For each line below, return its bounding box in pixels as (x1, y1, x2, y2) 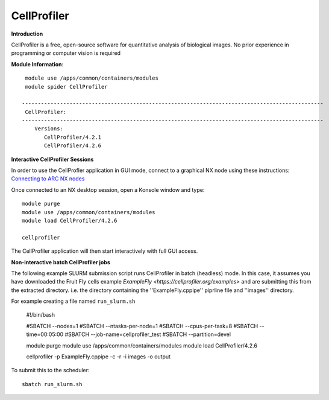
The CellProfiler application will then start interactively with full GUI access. (11, 247, 198, 255)
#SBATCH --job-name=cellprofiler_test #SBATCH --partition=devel (64, 331, 231, 338)
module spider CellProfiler (25, 83, 108, 90)
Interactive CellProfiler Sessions (11, 156, 94, 163)
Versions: (34, 125, 63, 132)
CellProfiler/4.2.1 (44, 133, 102, 141)
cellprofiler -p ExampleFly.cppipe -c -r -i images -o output (26, 353, 171, 360)
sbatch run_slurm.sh (22, 381, 83, 387)
